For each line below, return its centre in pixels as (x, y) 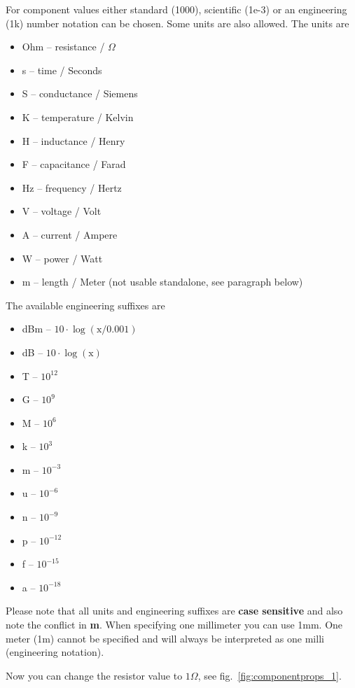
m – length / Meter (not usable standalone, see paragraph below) (162, 282)
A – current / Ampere (70, 234)
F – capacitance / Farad (74, 164)
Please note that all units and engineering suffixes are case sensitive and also (174, 611)
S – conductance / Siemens (80, 93)
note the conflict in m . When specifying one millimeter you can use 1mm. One (174, 625)
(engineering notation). (55, 652)
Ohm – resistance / (63, 47)
